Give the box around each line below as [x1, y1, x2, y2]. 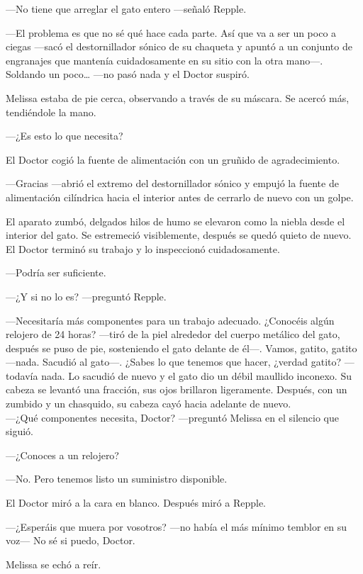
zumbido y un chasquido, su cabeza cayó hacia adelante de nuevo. [6, 396, 291, 411]
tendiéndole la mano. [6, 104, 96, 119]
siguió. [6, 424, 33, 439]
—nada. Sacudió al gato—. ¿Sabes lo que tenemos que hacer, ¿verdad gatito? [6, 354, 342, 369]
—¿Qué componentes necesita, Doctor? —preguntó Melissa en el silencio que [6, 410, 339, 424]
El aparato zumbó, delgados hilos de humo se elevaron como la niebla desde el [6, 213, 345, 228]
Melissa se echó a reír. [6, 556, 101, 571]
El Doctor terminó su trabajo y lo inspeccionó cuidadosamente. [6, 241, 280, 256]
